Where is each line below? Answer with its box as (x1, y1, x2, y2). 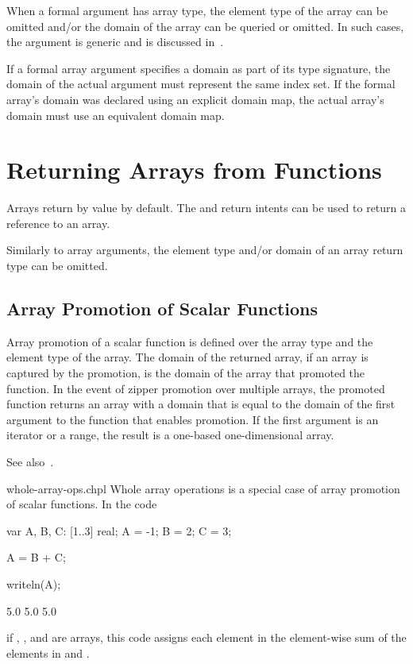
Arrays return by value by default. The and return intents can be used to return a (6, 199, 407, 216)
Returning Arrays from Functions (6, 153, 382, 186)
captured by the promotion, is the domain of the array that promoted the (6, 365, 365, 381)
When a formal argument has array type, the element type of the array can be (6, 2, 388, 18)
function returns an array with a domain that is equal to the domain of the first (6, 396, 396, 412)
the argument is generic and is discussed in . (6, 33, 224, 50)
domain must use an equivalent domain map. (6, 106, 225, 123)
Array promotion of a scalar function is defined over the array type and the (6, 333, 373, 349)
